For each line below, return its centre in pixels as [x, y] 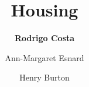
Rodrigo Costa [44, 38]
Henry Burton [44, 77]
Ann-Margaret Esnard [44, 57]
